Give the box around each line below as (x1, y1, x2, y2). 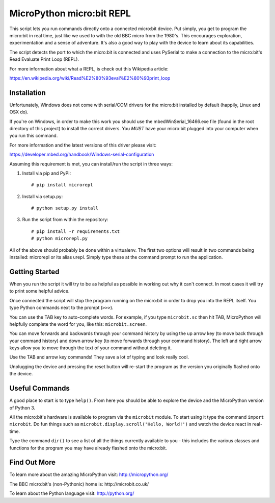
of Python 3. (9, 404, 36, 411)
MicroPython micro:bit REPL (9, 8, 131, 19)
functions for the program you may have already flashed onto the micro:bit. (9, 445, 168, 451)
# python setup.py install (31, 205, 99, 211)
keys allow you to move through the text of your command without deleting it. (9, 345, 172, 351)
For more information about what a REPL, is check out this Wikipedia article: (9, 65, 169, 71)
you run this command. (9, 133, 58, 139)
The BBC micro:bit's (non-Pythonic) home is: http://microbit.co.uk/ (9, 481, 149, 487)
